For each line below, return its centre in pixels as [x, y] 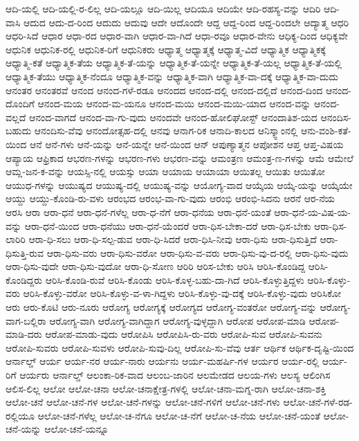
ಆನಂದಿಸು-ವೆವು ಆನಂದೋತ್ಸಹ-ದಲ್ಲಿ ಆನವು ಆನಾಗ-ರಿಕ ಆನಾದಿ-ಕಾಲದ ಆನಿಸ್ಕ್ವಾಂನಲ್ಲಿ [166, 130]
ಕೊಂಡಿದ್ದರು [24, 279]
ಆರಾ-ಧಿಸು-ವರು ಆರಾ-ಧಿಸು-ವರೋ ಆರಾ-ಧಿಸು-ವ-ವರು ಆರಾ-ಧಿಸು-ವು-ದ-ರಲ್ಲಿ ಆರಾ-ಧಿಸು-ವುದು [197, 252]
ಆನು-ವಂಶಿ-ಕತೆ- [326, 130]
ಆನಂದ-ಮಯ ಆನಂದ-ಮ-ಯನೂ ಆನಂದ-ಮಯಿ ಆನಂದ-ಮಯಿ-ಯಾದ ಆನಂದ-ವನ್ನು [174, 103]
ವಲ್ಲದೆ [16, 117]
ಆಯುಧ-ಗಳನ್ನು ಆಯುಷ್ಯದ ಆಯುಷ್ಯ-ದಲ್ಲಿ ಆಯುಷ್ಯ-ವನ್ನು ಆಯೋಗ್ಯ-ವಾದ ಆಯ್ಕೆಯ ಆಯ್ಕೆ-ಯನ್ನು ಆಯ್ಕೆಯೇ [179, 184]
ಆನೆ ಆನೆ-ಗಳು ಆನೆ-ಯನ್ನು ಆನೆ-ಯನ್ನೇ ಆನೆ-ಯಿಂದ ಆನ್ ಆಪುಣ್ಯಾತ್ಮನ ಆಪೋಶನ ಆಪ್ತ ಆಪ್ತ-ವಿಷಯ [186, 144]
